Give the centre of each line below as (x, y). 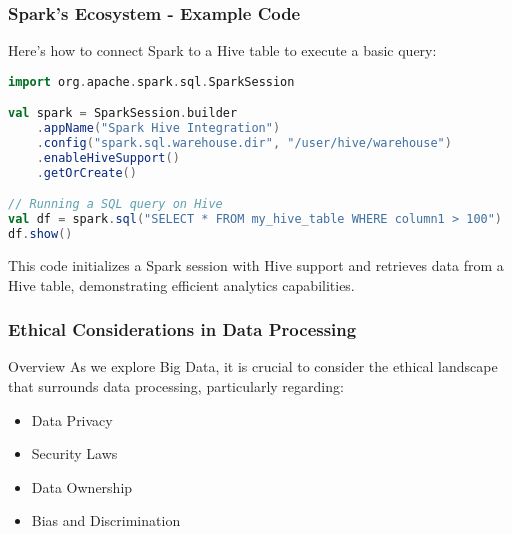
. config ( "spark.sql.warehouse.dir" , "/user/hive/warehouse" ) (244, 143)
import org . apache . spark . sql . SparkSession (151, 81)
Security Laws (74, 453)
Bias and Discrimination (106, 520)
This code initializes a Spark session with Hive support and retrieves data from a (256, 265)
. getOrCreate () (86, 172)
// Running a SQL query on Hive (115, 204)
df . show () (40, 234)
